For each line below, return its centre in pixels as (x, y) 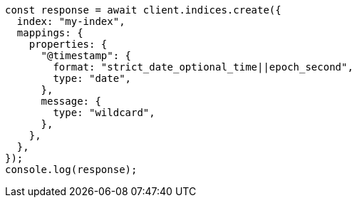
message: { (71, 101)
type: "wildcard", (104, 113)
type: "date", (92, 78)
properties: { (68, 44)
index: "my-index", (71, 21)
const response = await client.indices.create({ (143, 10)
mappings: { (50, 33)
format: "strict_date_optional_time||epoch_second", (203, 67)
